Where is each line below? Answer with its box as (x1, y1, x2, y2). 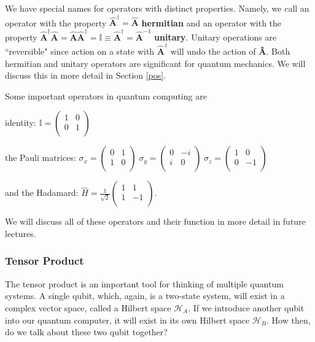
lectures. (5, 227, 36, 239)
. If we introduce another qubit (188, 301, 305, 314)
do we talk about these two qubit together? (5, 325, 168, 338)
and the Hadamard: (5, 186, 79, 199)
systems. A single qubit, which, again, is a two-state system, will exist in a (5, 289, 285, 302)
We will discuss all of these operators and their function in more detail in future (5, 215, 306, 228)
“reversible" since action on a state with (5, 44, 155, 57)
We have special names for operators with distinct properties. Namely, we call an (5, 2, 309, 14)
